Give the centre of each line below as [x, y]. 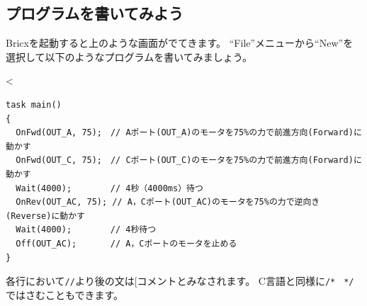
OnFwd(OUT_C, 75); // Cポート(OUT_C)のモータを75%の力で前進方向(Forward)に [189, 160]
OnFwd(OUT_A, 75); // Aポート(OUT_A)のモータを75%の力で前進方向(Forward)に [189, 133]
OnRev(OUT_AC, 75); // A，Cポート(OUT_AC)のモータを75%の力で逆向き [168, 202]
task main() [34, 104]
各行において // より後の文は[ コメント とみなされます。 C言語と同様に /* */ [180, 281]
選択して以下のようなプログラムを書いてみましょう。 [129, 56]
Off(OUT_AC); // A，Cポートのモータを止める [126, 243]
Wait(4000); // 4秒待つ [86, 230]
